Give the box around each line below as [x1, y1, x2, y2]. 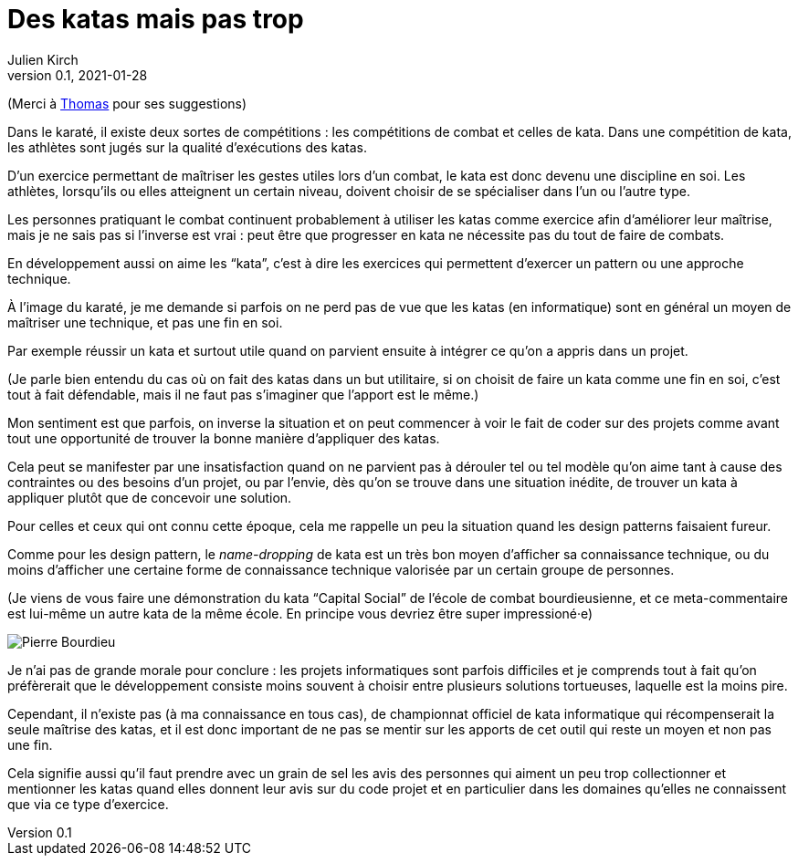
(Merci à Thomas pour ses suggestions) [7, 95, 247, 111]
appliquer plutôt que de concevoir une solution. [7, 489, 292, 505]
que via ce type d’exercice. [7, 795, 169, 812]
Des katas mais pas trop [7, 4, 304, 35]
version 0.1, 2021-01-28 [7, 67, 148, 83]
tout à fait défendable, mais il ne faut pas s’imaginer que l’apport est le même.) [7, 386, 479, 402]
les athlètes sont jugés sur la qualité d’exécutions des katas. [7, 139, 367, 155]
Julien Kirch [7, 51, 79, 68]
